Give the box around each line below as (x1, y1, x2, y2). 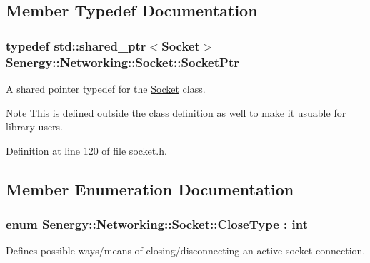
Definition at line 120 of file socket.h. (6, 143, 167, 158)
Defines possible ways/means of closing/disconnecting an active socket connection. (6, 243, 366, 258)
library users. (6, 119, 64, 134)
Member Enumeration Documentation (6, 177, 294, 200)
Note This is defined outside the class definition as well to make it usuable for (6, 105, 346, 120)
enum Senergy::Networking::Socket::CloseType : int (6, 215, 309, 232)
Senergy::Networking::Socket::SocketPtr (6, 53, 239, 71)
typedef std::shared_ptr (6, 36, 146, 54)
